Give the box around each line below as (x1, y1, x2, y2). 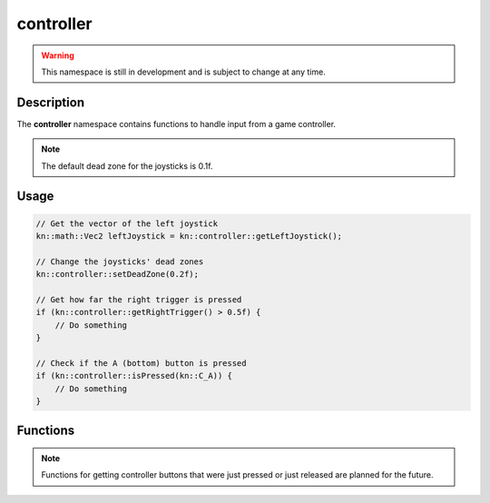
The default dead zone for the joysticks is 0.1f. (41, 160, 213, 172)
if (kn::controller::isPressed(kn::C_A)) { (35, 370, 233, 381)
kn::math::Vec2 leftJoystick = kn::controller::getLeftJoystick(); (35, 232, 343, 242)
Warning (41, 50, 74, 61)
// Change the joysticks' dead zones (35, 256, 204, 267)
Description (16, 94, 85, 110)
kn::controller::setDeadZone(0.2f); (35, 269, 200, 280)
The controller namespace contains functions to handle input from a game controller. (16, 118, 336, 129)
